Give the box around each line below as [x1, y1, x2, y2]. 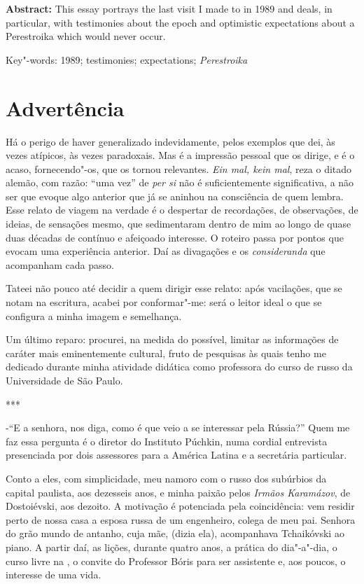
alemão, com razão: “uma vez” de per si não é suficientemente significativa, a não [6, 175, 354, 190]
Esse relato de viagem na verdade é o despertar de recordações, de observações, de [6, 202, 358, 217]
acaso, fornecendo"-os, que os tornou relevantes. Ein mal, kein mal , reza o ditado [6, 161, 352, 176]
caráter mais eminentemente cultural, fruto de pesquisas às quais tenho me [6, 345, 326, 360]
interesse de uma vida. [6, 567, 101, 582]
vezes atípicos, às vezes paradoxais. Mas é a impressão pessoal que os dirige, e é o [6, 148, 355, 162]
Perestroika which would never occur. [6, 29, 166, 43]
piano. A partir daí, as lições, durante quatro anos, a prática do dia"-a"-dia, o [6, 539, 337, 554]
